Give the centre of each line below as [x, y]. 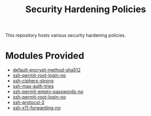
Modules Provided [45, 56]
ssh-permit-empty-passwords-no [48, 92]
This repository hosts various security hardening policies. [66, 35]
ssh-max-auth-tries [33, 86]
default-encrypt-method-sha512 [46, 70]
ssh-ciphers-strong [33, 81]
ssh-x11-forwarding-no [37, 108]
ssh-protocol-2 [29, 102]
